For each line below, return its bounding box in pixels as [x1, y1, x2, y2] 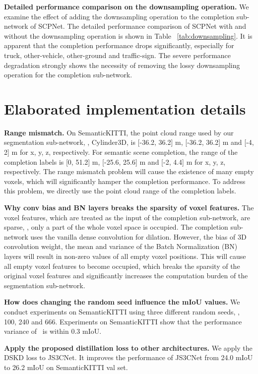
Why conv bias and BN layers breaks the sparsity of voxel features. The [4, 202, 254, 213]
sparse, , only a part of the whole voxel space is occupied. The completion [4, 222, 228, 232]
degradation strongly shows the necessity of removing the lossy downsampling [4, 60, 240, 70]
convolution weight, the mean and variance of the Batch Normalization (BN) [4, 241, 238, 251]
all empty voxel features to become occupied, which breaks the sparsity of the [4, 260, 240, 271]
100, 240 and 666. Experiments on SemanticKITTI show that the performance [4, 316, 242, 326]
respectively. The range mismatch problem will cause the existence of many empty [4, 166, 254, 177]
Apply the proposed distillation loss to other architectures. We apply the [4, 342, 253, 353]
